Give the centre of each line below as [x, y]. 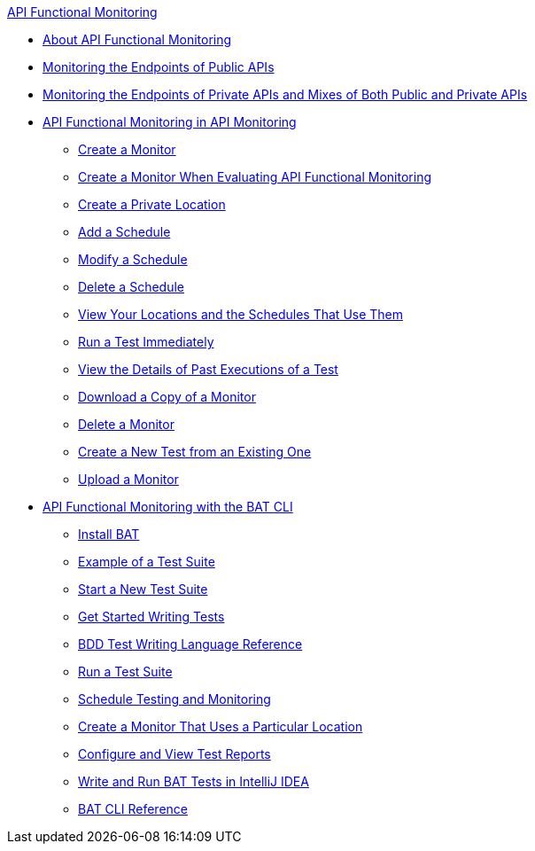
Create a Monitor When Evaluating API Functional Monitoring [255, 177]
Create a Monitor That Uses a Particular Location [221, 726]
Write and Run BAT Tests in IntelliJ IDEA [194, 781]
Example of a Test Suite [147, 562]
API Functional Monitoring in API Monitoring [170, 122]
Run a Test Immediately [146, 342]
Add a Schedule [124, 232]
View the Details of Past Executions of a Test [208, 369]
